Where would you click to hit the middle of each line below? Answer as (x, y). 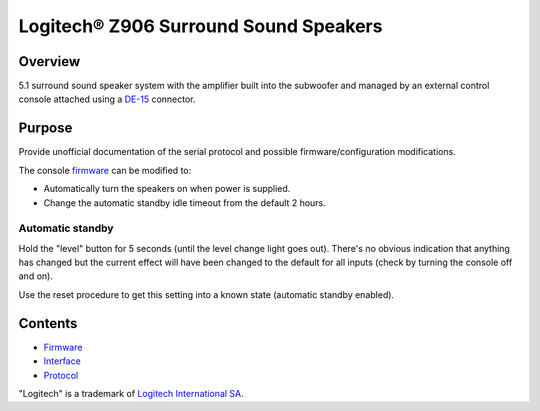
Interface (62, 361)
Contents (48, 323)
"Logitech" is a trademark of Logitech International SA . (131, 393)
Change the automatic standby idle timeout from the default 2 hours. (185, 202)
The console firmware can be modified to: (105, 170)
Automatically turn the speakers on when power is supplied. (167, 189)
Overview (49, 61)
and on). (36, 276)
